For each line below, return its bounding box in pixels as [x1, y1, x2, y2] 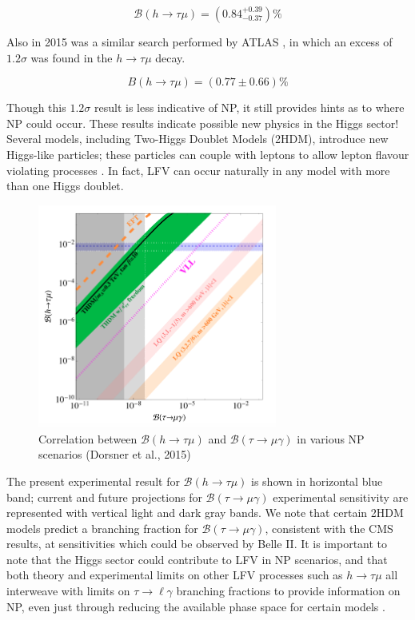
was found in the [30, 49, 113, 66]
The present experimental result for [6, 472, 180, 489]
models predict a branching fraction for [6, 519, 198, 536]
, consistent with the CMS [265, 519, 393, 536]
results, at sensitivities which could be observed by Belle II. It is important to [6, 535, 388, 552]
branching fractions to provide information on [176, 582, 401, 599]
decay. [155, 49, 186, 66]
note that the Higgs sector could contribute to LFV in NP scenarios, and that [6, 550, 388, 567]
